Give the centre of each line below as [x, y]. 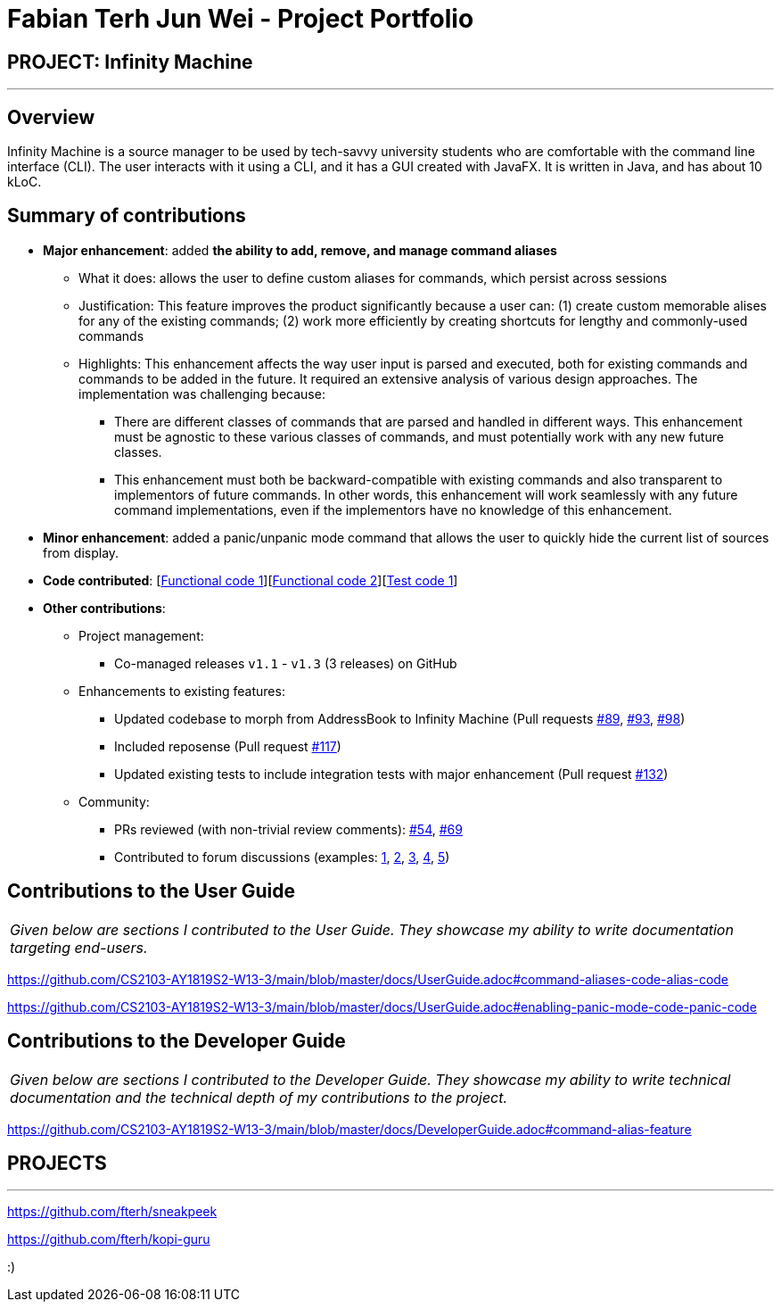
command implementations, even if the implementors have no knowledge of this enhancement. [393, 510]
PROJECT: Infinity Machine [130, 62]
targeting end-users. [79, 947]
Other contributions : [104, 608]
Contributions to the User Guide [151, 891]
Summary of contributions [127, 216]
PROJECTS [57, 1163]
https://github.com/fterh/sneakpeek [112, 1212]
